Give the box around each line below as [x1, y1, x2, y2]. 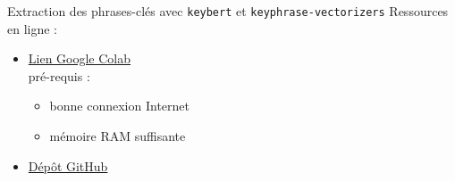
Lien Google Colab [28, 49, 131, 68]
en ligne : [7, 19, 57, 37]
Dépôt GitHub [28, 156, 108, 175]
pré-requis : [28, 66, 90, 85]
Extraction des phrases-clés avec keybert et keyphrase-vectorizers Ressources [7, 2, 449, 20]
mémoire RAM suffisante [49, 127, 186, 145]
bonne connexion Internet [49, 96, 190, 115]
